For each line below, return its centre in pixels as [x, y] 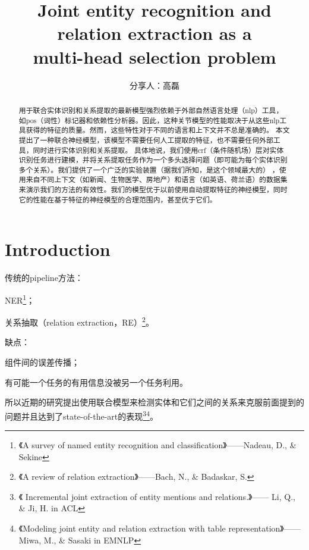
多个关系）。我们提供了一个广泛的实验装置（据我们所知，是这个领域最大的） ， [149, 169]
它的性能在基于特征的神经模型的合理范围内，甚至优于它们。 [118, 199]
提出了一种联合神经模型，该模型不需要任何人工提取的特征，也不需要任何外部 [146, 140]
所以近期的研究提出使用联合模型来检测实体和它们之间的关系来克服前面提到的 [154, 402]
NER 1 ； [20, 299]
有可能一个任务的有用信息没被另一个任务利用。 [96, 382]
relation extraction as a [154, 33]
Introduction [58, 249]
